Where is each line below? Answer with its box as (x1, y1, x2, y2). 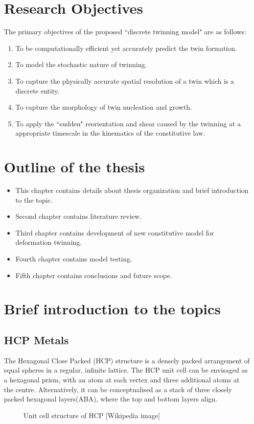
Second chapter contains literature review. (15, 211, 142, 221)
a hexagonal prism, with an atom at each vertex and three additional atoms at (4, 374, 240, 384)
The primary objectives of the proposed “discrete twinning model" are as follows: (4, 26, 247, 37)
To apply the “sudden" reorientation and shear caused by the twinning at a (15, 118, 241, 128)
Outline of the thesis (4, 157, 145, 177)
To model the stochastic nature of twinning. (15, 59, 147, 70)
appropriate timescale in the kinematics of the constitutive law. (15, 128, 206, 138)
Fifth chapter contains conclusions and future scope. (15, 270, 172, 280)
